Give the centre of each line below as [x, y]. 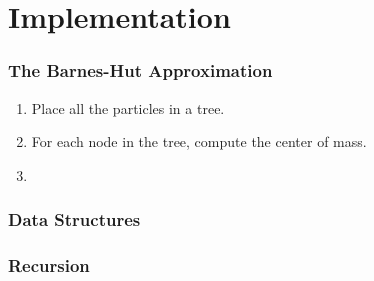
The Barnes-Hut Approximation [140, 70]
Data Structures [74, 219]
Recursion [49, 265]
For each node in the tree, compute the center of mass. [199, 141]
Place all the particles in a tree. [128, 107]
